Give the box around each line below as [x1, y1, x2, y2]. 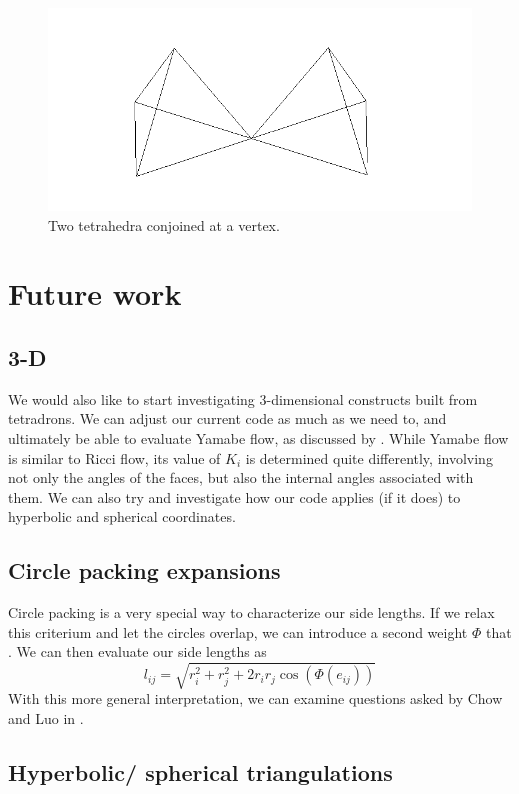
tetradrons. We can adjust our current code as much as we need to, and [8, 408, 447, 429]
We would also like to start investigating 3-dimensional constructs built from [8, 388, 478, 409]
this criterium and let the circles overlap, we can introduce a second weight [8, 621, 468, 642]
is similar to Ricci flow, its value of [8, 447, 221, 468]
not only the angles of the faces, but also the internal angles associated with [8, 467, 474, 488]
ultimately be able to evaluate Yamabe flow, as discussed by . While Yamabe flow [8, 427, 509, 448]
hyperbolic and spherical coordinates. [8, 506, 236, 527]
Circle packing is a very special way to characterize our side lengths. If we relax [8, 602, 495, 623]
